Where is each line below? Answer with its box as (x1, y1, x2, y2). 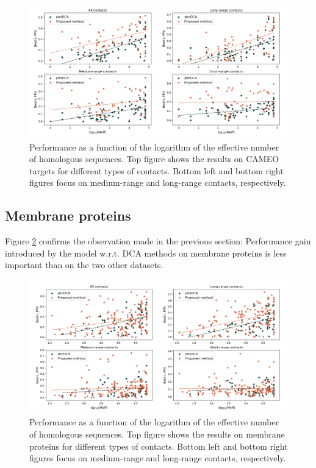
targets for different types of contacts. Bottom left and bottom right (29, 164, 284, 177)
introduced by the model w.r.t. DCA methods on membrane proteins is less (5, 246, 287, 259)
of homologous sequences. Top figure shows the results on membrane (29, 428, 285, 441)
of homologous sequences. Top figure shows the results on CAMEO (29, 152, 279, 165)
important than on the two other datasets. (5, 258, 163, 271)
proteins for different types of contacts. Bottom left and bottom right (29, 439, 288, 452)
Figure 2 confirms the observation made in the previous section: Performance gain (5, 235, 311, 247)
